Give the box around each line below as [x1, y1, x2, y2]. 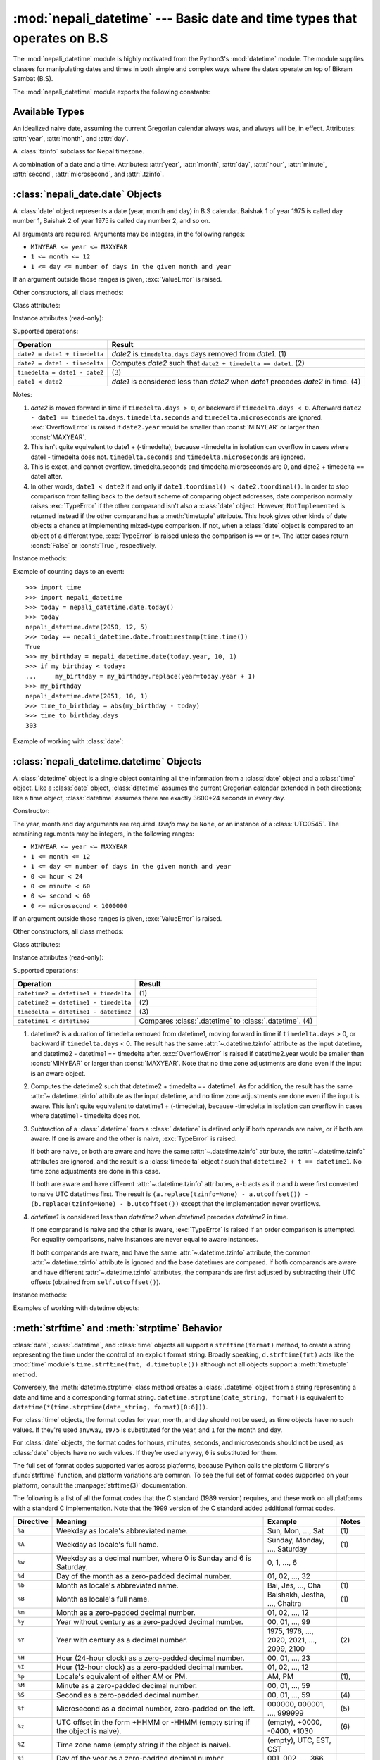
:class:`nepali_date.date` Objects [13, 188, 162, 200]
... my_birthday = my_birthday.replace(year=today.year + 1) [25, 672, 256, 680]
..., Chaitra [267, 1598, 302, 1608]
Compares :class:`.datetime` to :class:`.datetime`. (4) [139, 1016, 313, 1026]
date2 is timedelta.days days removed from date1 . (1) [111, 349, 287, 359]
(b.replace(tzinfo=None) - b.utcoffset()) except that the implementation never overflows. [30, 1200, 322, 1208]
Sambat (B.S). [13, 75, 53, 83]
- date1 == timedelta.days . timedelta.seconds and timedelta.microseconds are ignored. [30, 413, 323, 422]
